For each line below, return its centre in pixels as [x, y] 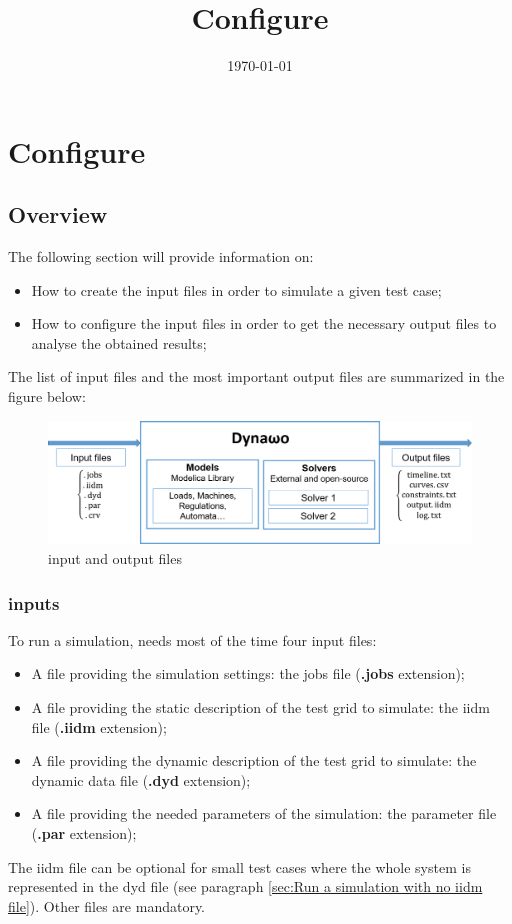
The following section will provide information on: [161, 256]
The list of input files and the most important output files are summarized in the [256, 376]
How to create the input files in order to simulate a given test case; [236, 289]
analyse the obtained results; [119, 342]
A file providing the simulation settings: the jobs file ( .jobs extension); [248, 673]
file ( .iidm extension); [99, 726]
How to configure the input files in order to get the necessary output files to [264, 323]
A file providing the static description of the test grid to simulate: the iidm [260, 707]
